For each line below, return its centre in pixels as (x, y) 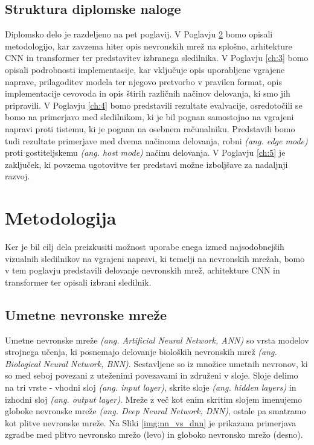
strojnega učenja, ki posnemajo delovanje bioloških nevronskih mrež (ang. (141, 352)
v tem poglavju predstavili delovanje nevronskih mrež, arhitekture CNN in (143, 270)
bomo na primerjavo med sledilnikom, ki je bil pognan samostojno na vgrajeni (149, 117)
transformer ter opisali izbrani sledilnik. (78, 282)
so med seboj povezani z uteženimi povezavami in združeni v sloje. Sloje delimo (152, 375)
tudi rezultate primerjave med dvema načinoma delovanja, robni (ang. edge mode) (156, 140)
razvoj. (18, 176)
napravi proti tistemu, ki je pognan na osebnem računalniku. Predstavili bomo (150, 128)
